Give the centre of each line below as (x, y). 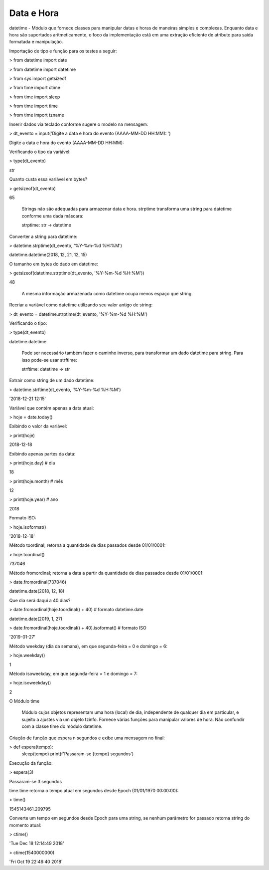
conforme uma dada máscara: (53, 216)
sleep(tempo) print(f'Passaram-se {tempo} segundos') (78, 754)
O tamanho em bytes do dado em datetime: (54, 264)
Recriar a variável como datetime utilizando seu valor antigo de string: (81, 305)
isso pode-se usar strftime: (49, 360)
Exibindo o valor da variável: (38, 426)
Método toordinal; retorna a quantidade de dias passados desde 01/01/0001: (87, 545)
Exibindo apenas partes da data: (42, 453)
